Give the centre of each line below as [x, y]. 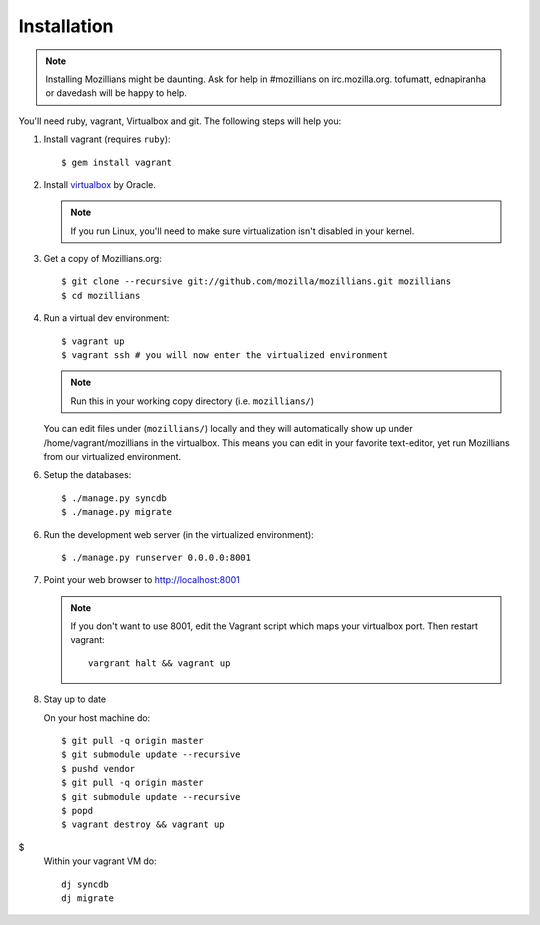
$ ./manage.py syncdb [114, 498]
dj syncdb [85, 884]
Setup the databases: [87, 475]
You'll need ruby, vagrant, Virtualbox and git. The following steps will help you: [180, 121]
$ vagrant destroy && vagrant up [143, 824]
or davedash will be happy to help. [116, 93]
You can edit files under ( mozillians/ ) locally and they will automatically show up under [228, 429]
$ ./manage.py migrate [117, 512]
